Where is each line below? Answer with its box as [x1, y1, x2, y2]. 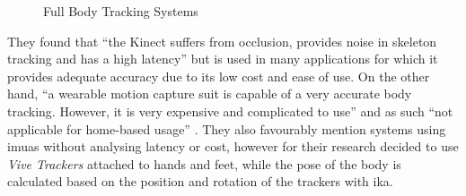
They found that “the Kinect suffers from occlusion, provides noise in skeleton [7, 31, 437, 50]
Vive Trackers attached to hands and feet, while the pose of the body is [7, 154, 401, 173]
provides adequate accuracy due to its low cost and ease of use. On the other [7, 66, 430, 85]
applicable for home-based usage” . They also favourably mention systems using [7, 119, 446, 138]
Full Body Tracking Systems [43, 2, 198, 20]
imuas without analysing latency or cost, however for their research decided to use [7, 137, 459, 156]
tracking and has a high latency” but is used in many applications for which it [7, 49, 438, 68]
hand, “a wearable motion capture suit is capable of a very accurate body [7, 84, 412, 103]
